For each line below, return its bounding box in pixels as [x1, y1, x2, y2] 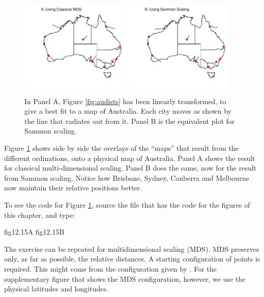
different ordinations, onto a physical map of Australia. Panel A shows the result [4, 152, 255, 163]
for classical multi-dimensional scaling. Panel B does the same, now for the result [4, 162, 257, 173]
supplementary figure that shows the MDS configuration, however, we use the [4, 273, 246, 284]
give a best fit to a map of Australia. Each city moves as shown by [24, 106, 231, 116]
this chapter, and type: [4, 209, 75, 220]
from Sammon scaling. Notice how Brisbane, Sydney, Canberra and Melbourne [4, 172, 249, 183]
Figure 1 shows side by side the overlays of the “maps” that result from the [4, 143, 239, 153]
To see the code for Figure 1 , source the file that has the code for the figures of [4, 199, 250, 210]
